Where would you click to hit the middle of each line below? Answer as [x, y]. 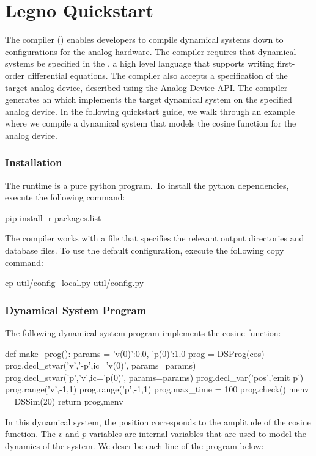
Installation [34, 162]
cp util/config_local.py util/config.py [75, 283]
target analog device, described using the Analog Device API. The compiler [146, 87]
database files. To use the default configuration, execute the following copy [145, 250]
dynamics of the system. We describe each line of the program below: [134, 445]
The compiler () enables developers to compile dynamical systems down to [144, 39]
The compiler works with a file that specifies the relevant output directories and [155, 238]
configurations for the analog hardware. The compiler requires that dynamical [151, 51]
